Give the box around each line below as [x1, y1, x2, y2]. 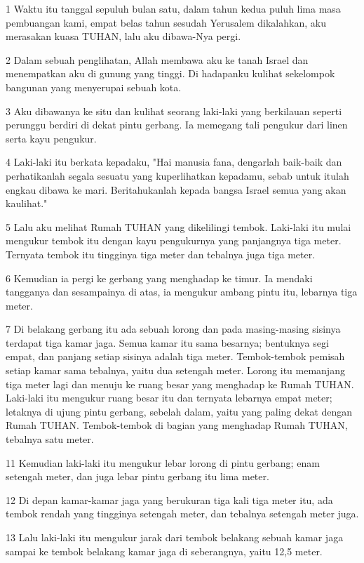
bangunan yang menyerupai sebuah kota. [6, 79, 182, 94]
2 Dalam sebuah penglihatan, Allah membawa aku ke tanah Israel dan [6, 52, 309, 67]
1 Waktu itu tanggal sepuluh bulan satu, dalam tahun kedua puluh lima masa [6, 1, 341, 15]
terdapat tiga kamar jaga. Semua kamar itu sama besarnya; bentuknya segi [6, 335, 329, 350]
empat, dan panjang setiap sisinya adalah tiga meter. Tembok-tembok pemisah [6, 349, 345, 364]
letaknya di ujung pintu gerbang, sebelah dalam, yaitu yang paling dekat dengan [6, 404, 353, 418]
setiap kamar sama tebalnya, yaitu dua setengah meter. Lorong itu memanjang [6, 363, 345, 378]
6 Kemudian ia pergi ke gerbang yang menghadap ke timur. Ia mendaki [6, 270, 313, 285]
